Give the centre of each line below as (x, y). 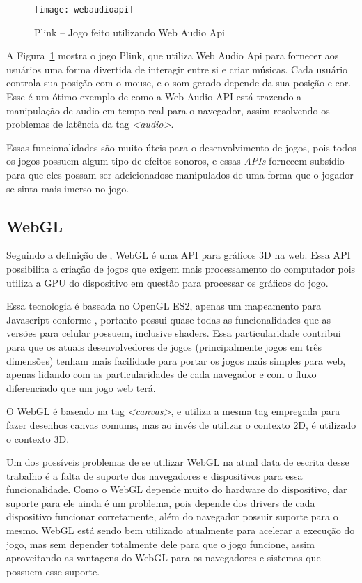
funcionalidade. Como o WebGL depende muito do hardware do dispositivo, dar (177, 489)
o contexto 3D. (38, 438)
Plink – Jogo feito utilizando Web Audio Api (129, 32)
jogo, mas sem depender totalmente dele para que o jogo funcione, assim (160, 544)
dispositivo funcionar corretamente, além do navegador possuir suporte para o (172, 516)
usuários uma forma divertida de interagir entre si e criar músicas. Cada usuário (177, 69)
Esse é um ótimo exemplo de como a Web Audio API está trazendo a (154, 97)
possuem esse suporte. (53, 571)
